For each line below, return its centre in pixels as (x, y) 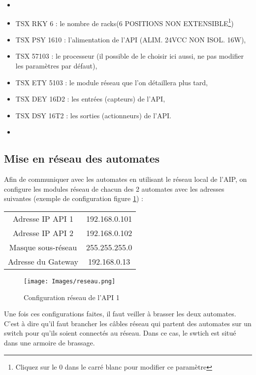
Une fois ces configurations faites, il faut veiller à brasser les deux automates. (120, 314)
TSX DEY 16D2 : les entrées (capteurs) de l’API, (90, 99)
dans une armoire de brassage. (49, 343)
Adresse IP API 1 (43, 218)
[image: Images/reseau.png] (70, 281)
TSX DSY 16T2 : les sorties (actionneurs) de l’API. (93, 115)
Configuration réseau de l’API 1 (72, 297)
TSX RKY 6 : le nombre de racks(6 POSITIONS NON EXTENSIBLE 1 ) (125, 22)
